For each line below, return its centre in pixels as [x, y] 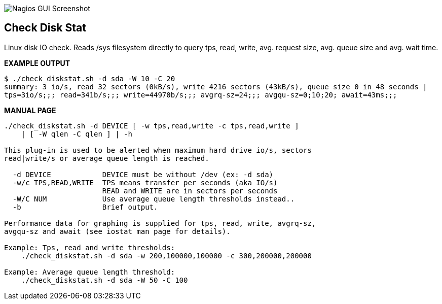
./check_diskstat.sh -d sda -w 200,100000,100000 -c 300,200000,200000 [166, 256]
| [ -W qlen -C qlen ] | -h [77, 134]
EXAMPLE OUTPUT [37, 63]
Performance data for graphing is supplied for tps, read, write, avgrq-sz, [160, 223]
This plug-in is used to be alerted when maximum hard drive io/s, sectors [158, 150]
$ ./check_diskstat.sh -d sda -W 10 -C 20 [90, 78]
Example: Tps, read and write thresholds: [90, 247]
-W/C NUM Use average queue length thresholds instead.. [154, 199]
